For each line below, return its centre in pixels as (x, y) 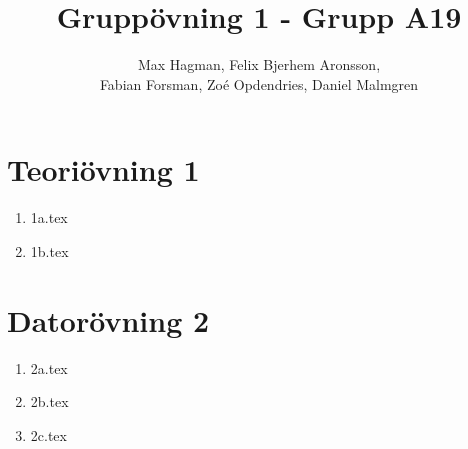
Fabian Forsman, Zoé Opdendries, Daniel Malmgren (259, 83)
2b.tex (49, 401)
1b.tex (49, 250)
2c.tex (48, 434)
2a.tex (49, 367)
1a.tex (49, 217)
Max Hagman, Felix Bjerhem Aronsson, (259, 64)
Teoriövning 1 (103, 169)
